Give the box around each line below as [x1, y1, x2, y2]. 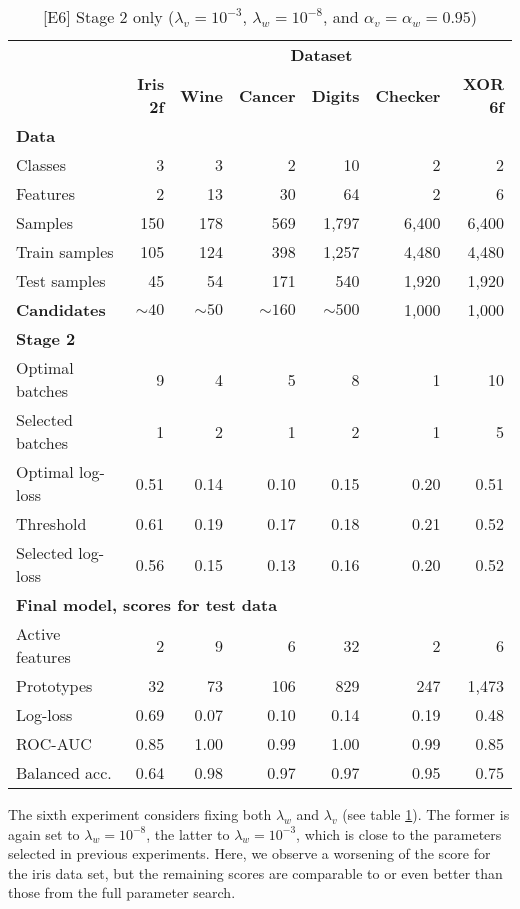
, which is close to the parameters [296, 823, 502, 844]
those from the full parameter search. [8, 882, 236, 903]
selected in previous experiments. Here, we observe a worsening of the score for [8, 843, 491, 864]
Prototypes [16, 674, 93, 697]
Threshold [16, 512, 87, 535]
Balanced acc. [16, 761, 112, 784]
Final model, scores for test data [16, 593, 278, 616]
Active [16, 622, 61, 645]
